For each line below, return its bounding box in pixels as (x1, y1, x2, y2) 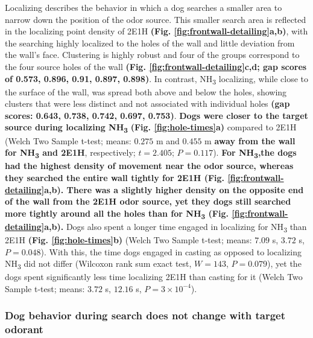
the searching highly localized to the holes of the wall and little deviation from (5, 36, 295, 49)
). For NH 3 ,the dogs (213, 146, 297, 160)
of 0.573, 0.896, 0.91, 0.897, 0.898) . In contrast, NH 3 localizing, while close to (5, 72, 309, 86)
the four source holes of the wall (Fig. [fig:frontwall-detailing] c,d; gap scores (5, 60, 307, 72)
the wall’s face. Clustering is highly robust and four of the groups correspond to (5, 48, 300, 61)
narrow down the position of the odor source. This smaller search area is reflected (5, 13, 306, 25)
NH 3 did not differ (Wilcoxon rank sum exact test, (5, 257, 192, 271)
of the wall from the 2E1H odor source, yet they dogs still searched (5, 195, 291, 208)
